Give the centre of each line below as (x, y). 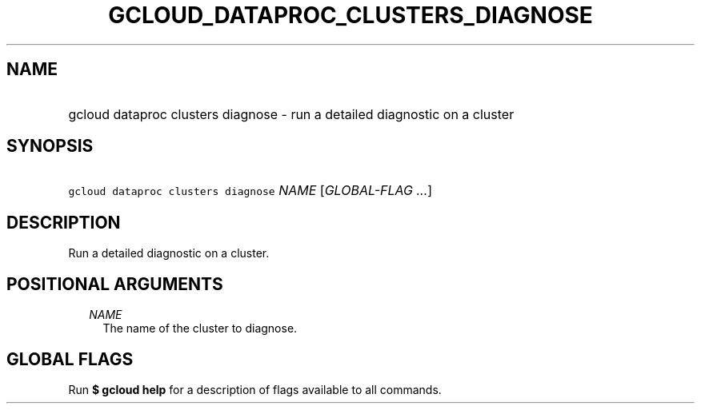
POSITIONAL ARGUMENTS (115, 284)
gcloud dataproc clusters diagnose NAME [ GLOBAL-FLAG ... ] (250, 191)
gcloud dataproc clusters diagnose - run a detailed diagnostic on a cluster (291, 114)
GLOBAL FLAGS (70, 359)
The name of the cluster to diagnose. (200, 328)
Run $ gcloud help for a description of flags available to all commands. (255, 389)
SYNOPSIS (50, 146)
